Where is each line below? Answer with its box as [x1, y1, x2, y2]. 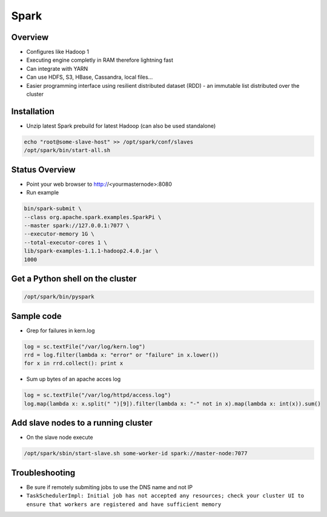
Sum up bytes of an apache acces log [26, 375, 121, 383]
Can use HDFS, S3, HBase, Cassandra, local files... [26, 73, 153, 81]
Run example [26, 189, 59, 196]
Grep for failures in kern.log [26, 327, 95, 334]
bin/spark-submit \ [24, 205, 82, 212]
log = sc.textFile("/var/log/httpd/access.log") [24, 392, 171, 399]
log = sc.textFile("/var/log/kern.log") [24, 343, 145, 350]
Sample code [11, 311, 62, 321]
